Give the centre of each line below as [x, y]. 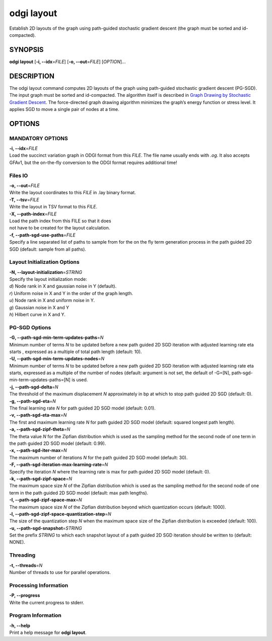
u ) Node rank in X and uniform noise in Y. [52, 301]
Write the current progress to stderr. [47, 602]
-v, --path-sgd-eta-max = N [38, 415]
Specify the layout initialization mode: [48, 279]
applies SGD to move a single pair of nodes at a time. [64, 109]
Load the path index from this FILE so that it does [60, 221]
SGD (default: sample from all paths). [48, 249]
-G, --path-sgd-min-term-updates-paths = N [56, 337]
